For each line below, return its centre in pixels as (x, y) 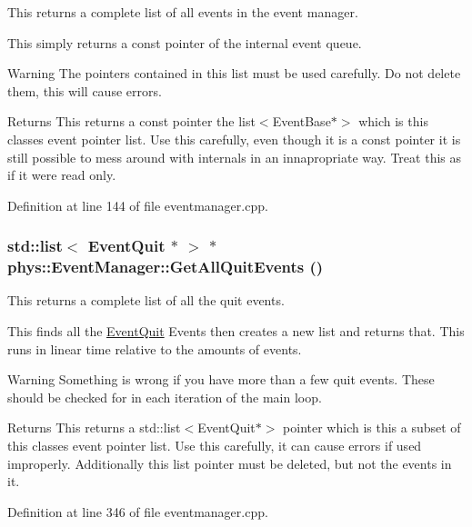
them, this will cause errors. (85, 90)
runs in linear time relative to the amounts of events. (155, 348)
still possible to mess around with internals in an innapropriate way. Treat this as (234, 157)
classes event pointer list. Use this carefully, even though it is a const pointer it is (234, 139)
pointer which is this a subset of (372, 428)
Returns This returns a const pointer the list (131, 121)
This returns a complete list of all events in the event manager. (183, 12)
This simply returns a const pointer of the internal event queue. (185, 42)
